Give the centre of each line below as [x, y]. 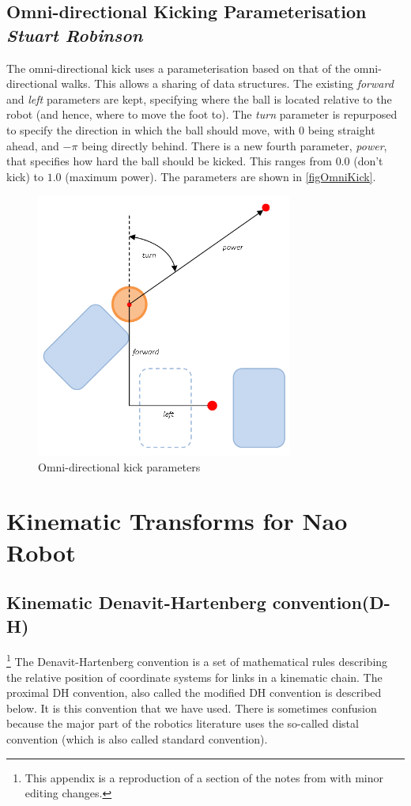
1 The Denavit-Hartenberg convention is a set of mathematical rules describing [197, 660]
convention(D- [331, 602]
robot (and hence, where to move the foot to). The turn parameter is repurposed [202, 114]
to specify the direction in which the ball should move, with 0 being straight [191, 129]
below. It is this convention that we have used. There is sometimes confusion [192, 708]
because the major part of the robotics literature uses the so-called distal [183, 723]
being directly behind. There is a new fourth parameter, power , [234, 145]
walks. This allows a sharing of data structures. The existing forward [227, 83]
